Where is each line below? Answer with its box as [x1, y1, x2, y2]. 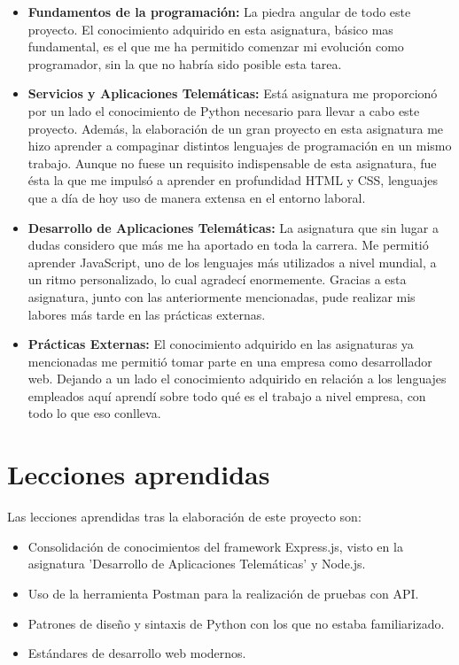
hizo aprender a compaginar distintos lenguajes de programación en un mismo [27, 136, 452, 155]
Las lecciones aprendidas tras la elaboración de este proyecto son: [7, 507, 362, 526]
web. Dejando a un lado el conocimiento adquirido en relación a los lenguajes [27, 369, 447, 388]
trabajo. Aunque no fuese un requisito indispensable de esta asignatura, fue [27, 153, 437, 172]
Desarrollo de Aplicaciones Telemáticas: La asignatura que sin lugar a [27, 218, 440, 236]
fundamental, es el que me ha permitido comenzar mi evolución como [27, 37, 404, 56]
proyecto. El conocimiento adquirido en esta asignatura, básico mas [27, 19, 393, 38]
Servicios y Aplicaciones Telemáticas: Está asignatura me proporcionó [27, 84, 438, 103]
